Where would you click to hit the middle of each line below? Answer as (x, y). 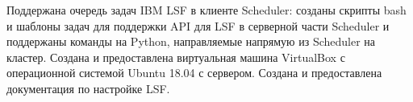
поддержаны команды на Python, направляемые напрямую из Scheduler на (191, 41)
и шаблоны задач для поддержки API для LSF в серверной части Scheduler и (198, 25)
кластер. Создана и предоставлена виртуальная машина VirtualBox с (176, 57)
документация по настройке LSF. (88, 88)
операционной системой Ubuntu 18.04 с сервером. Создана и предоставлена (194, 73)
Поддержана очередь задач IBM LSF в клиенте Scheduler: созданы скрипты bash (206, 10)
